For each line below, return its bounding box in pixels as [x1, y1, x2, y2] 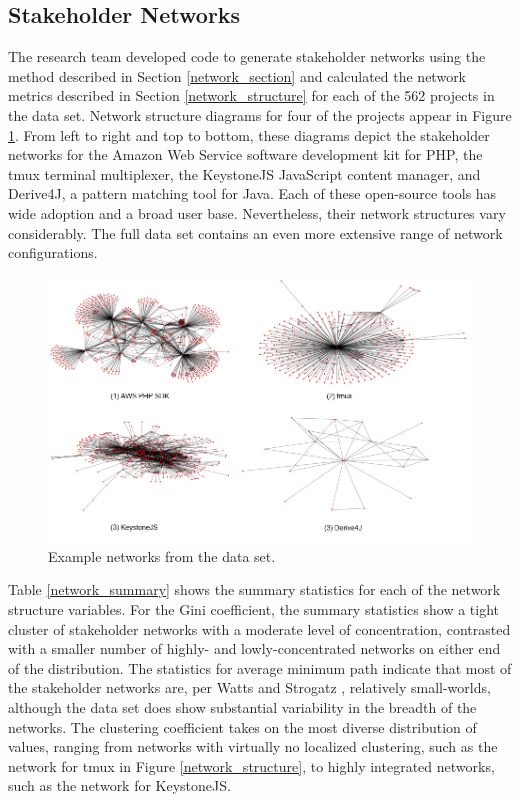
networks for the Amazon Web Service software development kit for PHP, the [8, 144, 483, 165]
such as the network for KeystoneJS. [8, 775, 231, 796]
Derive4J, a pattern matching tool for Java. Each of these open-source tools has [8, 183, 497, 204]
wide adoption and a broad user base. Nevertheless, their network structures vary [8, 202, 506, 223]
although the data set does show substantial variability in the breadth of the [8, 697, 477, 717]
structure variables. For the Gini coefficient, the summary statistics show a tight [8, 599, 499, 620]
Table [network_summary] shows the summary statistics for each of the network [8, 579, 501, 600]
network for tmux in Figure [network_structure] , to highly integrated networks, [8, 755, 495, 776]
